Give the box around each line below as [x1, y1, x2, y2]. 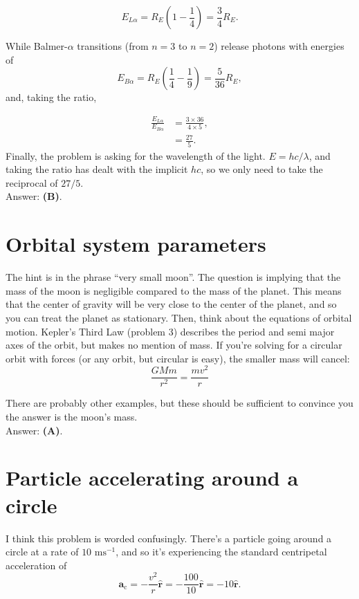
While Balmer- [6, 39, 68, 53]
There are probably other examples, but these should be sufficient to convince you [6, 396, 353, 410]
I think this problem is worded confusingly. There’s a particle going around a [6, 531, 332, 545]
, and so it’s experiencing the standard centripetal [116, 544, 327, 559]
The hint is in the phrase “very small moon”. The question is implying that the [6, 270, 341, 284]
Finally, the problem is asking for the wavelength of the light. [6, 148, 266, 163]
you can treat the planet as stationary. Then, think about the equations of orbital [6, 310, 352, 324]
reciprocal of [6, 175, 58, 190]
